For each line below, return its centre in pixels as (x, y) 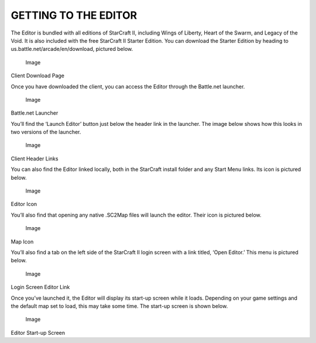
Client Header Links (35, 159)
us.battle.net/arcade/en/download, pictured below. (72, 49)
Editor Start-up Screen (38, 332)
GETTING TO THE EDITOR (74, 15)
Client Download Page (37, 76)
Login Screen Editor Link (40, 287)
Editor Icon (24, 204)
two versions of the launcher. (46, 132)
